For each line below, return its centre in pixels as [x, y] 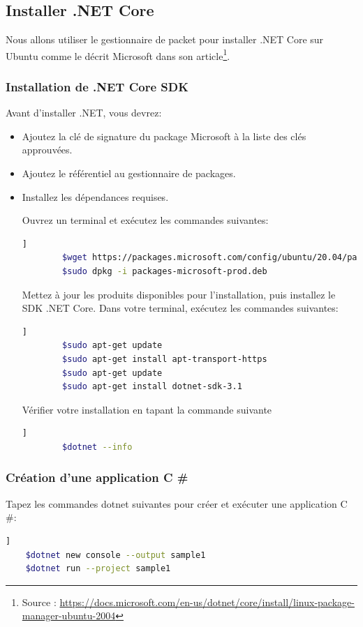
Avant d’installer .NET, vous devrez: [84, 113]
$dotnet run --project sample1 [98, 569]
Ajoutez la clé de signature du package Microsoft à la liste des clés [164, 136]
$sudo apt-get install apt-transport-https [165, 359]
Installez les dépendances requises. [95, 196]
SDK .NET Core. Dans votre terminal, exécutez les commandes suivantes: [180, 308]
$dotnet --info [97, 447]
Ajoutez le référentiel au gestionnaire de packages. [129, 173]
